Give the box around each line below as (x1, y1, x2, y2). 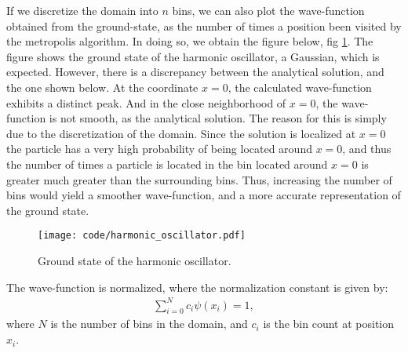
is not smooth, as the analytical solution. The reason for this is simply (49, 110, 387, 126)
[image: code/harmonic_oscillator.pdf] (38, 230, 246, 242)
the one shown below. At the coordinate (6, 78, 199, 95)
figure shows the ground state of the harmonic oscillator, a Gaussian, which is (6, 48, 380, 64)
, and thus (342, 140, 392, 157)
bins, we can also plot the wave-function (172, 2, 365, 18)
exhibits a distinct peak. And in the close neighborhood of (6, 94, 286, 111)
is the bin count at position (263, 315, 395, 332)
